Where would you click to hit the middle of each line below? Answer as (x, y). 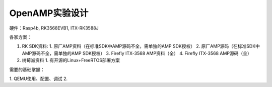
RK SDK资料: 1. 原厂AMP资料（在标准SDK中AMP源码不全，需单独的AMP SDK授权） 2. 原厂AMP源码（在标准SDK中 (141, 46)
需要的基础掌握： (27, 69)
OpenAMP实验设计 (49, 13)
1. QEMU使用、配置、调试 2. (39, 78)
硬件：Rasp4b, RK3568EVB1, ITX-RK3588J (54, 28)
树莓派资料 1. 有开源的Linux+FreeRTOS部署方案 (71, 60)
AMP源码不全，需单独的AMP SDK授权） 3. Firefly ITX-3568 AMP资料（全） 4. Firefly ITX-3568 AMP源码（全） (137, 53)
